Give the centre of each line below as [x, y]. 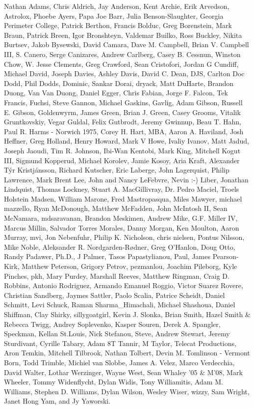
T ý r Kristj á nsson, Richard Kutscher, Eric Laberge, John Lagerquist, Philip [117, 170]
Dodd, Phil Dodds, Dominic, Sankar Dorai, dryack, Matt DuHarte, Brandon [119, 83]
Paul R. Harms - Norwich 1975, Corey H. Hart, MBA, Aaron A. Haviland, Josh [124, 131]
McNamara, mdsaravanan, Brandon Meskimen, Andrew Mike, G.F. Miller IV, [121, 218]
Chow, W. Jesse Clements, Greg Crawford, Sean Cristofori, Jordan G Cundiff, [121, 64]
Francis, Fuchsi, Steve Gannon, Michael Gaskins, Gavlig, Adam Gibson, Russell [123, 102]
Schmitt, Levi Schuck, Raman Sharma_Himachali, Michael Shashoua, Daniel [120, 305]
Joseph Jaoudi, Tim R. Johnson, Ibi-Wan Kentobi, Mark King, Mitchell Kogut [122, 150]
